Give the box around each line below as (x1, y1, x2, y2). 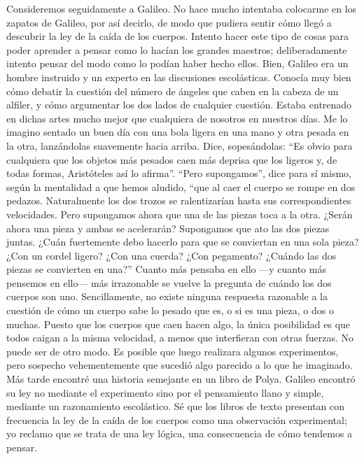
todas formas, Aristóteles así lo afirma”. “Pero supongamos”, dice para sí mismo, (6, 166, 351, 181)
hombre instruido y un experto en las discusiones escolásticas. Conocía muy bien (6, 69, 351, 84)
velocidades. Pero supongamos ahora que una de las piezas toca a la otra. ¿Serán (6, 206, 353, 221)
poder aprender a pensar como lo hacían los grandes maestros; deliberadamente (6, 42, 347, 57)
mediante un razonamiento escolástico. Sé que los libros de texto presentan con (6, 399, 345, 414)
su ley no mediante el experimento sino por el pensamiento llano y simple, (6, 385, 324, 400)
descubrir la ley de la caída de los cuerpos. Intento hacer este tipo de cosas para (6, 29, 349, 43)
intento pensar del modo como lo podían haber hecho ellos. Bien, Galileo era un (6, 56, 349, 71)
